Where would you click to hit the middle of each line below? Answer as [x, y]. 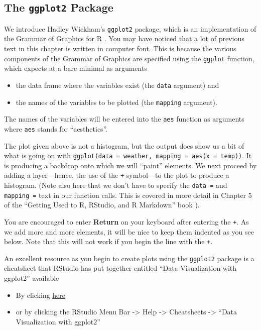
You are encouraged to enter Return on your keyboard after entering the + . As [126, 221]
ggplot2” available [32, 278]
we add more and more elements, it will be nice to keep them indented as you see [129, 231]
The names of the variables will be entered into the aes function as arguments [124, 119]
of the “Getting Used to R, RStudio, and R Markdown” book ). [102, 205]
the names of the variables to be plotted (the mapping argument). [116, 102]
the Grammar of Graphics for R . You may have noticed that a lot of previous [124, 38]
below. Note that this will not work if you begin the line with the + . [108, 241]
